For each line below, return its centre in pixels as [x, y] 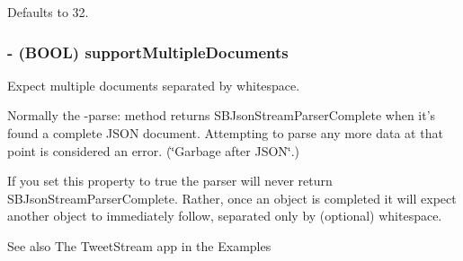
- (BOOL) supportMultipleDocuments [148, 52]
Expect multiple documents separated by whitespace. [154, 85]
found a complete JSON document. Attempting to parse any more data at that [225, 133]
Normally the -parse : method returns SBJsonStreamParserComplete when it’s [222, 115]
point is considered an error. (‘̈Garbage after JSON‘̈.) [154, 150]
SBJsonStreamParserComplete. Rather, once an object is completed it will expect [232, 198]
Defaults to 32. [48, 12]
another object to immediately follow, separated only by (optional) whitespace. [225, 216]
